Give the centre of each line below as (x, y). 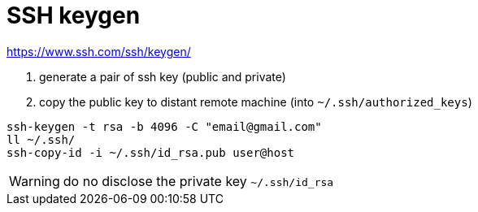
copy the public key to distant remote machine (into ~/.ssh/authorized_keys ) (256, 102)
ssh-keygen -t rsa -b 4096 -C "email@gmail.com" (164, 126)
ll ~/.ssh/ (41, 139)
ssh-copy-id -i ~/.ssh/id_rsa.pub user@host (151, 152)
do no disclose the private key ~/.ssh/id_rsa (198, 181)
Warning (35, 181)
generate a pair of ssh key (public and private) (163, 76)
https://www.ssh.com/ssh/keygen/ (99, 51)
